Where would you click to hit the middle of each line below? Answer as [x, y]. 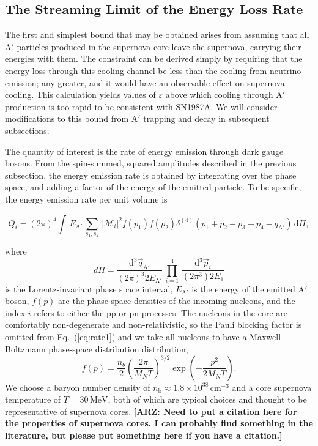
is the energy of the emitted [243, 288]
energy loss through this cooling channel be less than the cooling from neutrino [153, 70]
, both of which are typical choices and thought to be [207, 399]
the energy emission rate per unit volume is [86, 199]
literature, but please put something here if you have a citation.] [144, 435]
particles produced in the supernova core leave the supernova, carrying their [159, 46]
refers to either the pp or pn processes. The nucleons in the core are [161, 312]
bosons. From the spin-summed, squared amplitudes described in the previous [151, 163]
